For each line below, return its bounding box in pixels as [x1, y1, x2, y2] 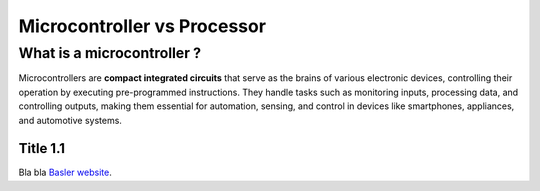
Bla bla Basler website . [18, 166, 112, 179]
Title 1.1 [18, 140, 65, 157]
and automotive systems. [18, 114, 122, 126]
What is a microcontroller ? [18, 44, 202, 62]
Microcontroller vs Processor [18, 15, 267, 37]
